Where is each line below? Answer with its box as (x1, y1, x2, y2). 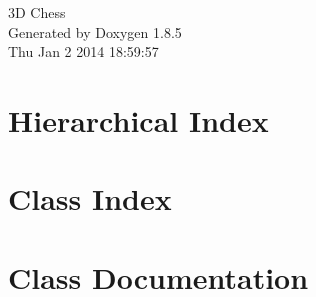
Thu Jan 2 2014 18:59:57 (8, 41, 159, 62)
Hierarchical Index (8, 99, 269, 140)
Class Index (8, 178, 172, 219)
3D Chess (8, 2, 66, 22)
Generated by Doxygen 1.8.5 (8, 21, 182, 42)
